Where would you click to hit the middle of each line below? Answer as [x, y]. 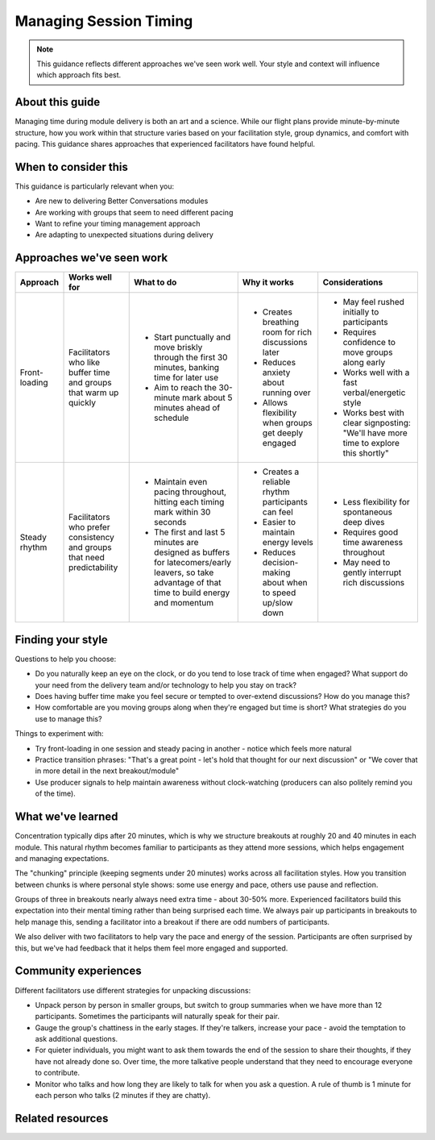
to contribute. [58, 1073]
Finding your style [61, 640]
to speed [279, 593]
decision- [280, 563]
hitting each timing [189, 502]
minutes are [176, 543]
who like [85, 363]
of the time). [55, 793]
